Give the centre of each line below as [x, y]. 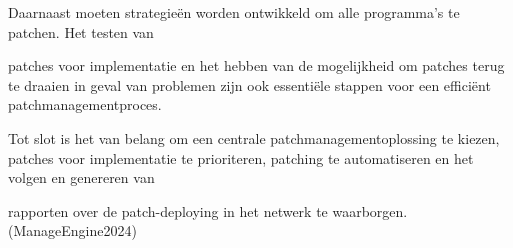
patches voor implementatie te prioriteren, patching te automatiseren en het [241, 157]
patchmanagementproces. [85, 104]
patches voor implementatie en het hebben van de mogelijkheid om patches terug [256, 65]
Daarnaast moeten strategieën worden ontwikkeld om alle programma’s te [234, 12]
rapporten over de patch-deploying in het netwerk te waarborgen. [208, 210]
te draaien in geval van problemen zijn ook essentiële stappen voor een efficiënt [249, 84]
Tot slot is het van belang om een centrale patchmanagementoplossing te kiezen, [254, 137]
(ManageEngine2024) [72, 230]
